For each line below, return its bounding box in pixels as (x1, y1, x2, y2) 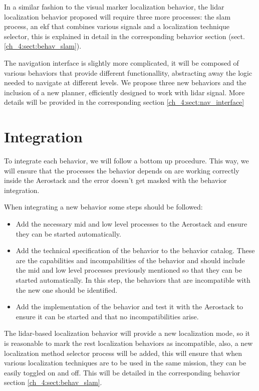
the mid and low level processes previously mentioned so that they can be (16, 265, 242, 275)
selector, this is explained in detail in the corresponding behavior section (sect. (4, 31, 245, 41)
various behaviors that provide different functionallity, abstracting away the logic (4, 67, 252, 78)
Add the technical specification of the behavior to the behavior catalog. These (16, 245, 255, 256)
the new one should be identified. (16, 284, 118, 295)
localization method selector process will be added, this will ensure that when (4, 347, 242, 358)
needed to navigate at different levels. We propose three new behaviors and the (4, 77, 246, 88)
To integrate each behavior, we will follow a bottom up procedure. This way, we (4, 155, 249, 166)
